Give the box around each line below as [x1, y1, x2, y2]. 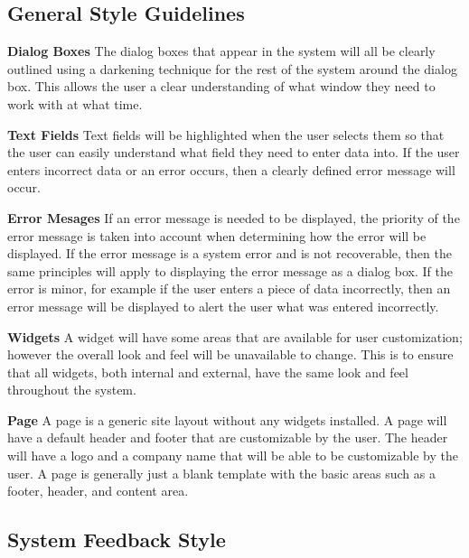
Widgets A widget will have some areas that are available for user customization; [7, 327, 463, 346]
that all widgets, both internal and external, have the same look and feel [7, 362, 408, 381]
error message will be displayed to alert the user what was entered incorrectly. [7, 296, 439, 315]
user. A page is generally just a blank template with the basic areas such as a [7, 463, 436, 482]
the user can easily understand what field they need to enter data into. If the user [7, 143, 460, 162]
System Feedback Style [7, 525, 226, 553]
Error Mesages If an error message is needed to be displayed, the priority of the [7, 208, 460, 227]
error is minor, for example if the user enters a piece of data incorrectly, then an [7, 279, 451, 298]
